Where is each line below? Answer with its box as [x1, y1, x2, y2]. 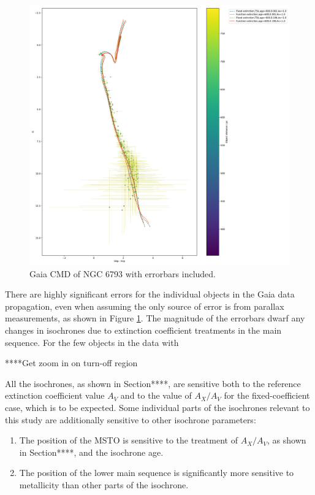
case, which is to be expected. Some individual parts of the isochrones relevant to [5, 401, 310, 413]
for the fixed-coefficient [224, 389, 310, 402]
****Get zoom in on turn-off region [5, 356, 138, 369]
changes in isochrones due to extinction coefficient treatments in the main [5, 323, 282, 336]
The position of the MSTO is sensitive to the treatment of [19, 434, 238, 447]
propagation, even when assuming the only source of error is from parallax [5, 299, 284, 312]
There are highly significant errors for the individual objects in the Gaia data [5, 288, 295, 301]
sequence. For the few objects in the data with [5, 336, 179, 348]
